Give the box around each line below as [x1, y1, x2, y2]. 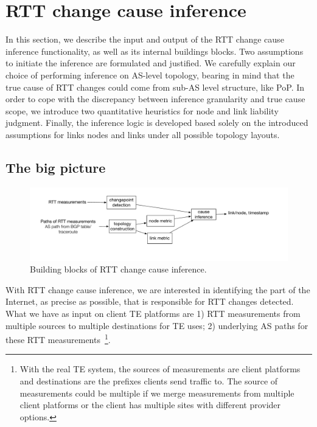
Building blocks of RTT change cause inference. [30, 263, 207, 276]
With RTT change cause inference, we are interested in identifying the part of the [5, 283, 310, 296]
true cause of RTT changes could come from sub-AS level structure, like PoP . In [5, 80, 305, 93]
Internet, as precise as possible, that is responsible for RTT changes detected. [5, 295, 294, 308]
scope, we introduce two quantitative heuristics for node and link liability [5, 104, 279, 117]
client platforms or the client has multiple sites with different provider [19, 398, 281, 411]
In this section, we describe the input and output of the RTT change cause [5, 33, 284, 46]
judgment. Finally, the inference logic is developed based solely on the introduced [5, 116, 308, 129]
